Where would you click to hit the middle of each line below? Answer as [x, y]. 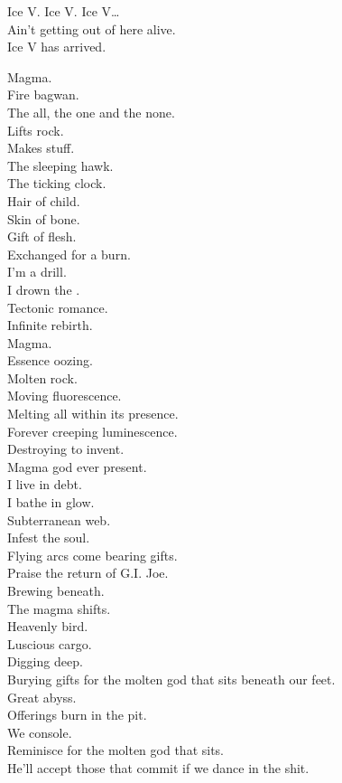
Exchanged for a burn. [69, 254]
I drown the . [44, 289]
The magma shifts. [59, 608]
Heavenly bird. [48, 626]
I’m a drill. [37, 272]
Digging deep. [45, 661]
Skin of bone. [44, 218]
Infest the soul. [49, 538]
